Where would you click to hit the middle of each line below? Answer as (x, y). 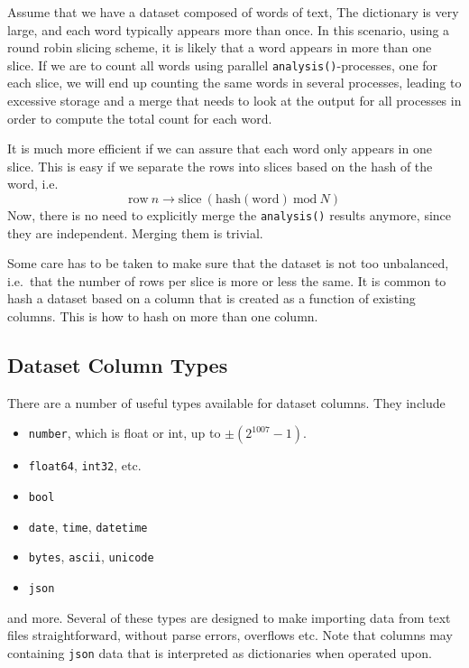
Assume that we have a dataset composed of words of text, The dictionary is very (233, 12)
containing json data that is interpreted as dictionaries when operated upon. (220, 652)
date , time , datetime (88, 526)
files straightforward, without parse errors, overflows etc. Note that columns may (230, 635)
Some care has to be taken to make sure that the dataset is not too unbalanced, (228, 263)
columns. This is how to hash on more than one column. (163, 316)
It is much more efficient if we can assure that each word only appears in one (220, 148)
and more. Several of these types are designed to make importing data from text (229, 617)
